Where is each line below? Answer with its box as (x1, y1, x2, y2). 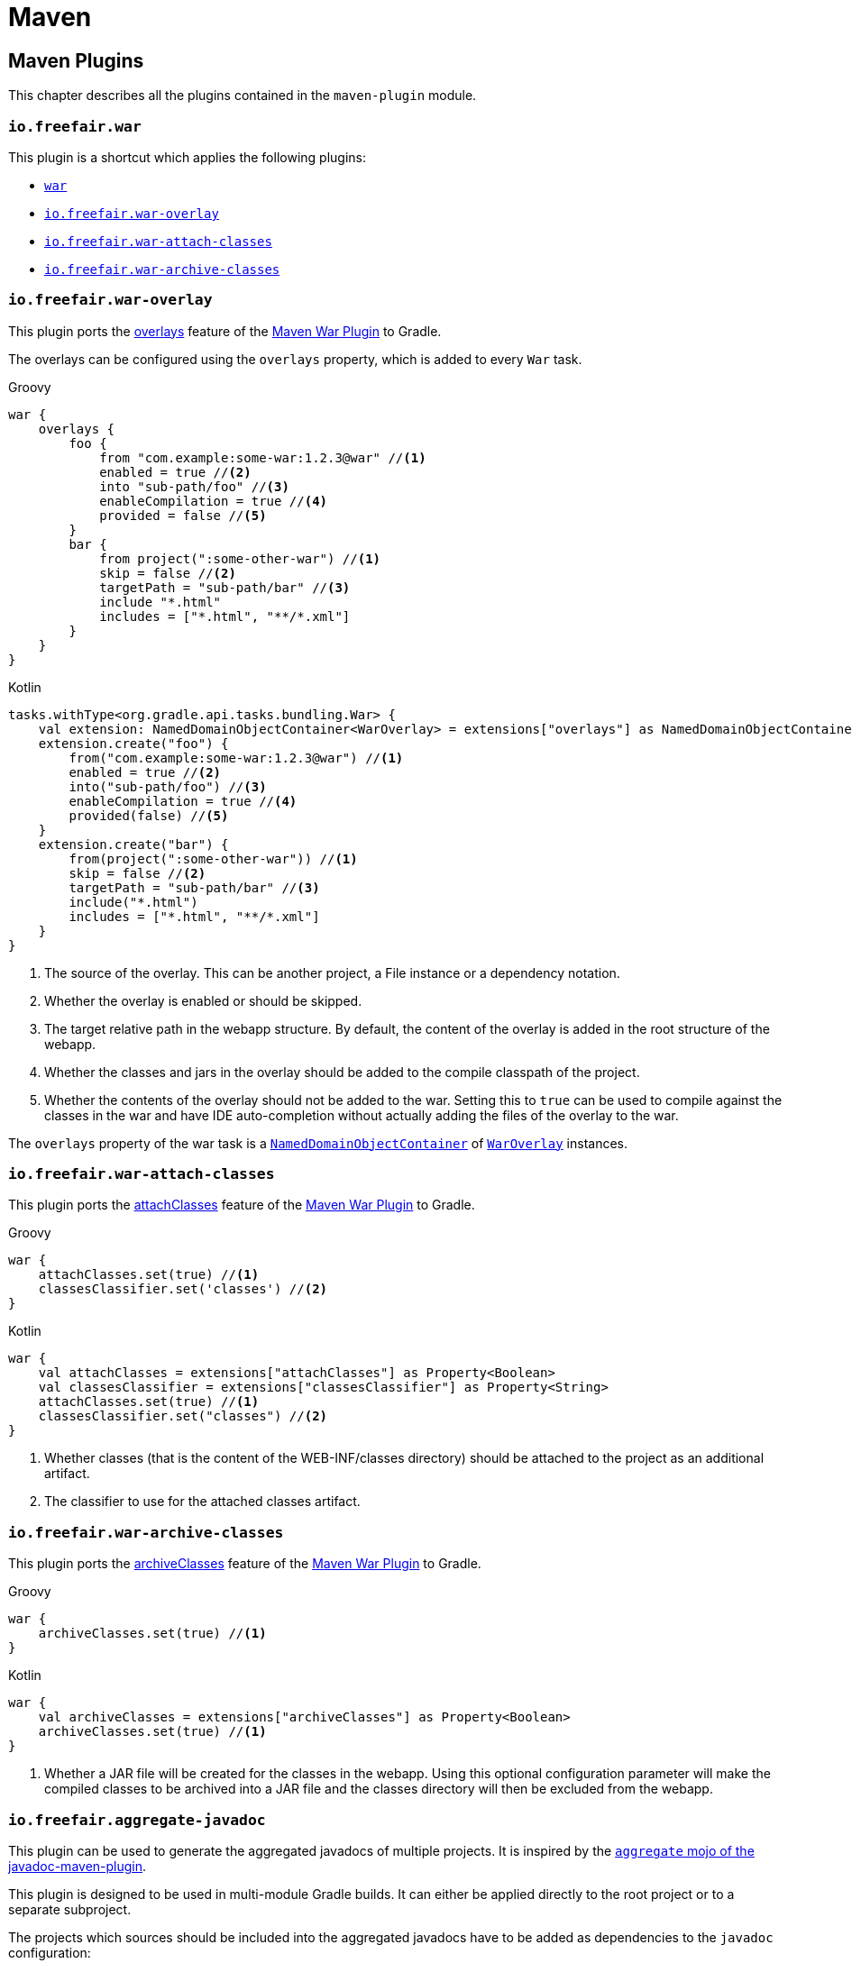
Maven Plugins (8, 49, 144, 72)
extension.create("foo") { (38, 735, 229, 751)
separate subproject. (8, 1901, 132, 1917)
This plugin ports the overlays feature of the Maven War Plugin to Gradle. (8, 323, 442, 339)
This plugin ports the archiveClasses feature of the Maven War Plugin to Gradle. (8, 1556, 481, 1572)
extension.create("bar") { (38, 836, 229, 852)
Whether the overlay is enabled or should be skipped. (44, 992, 362, 1009)
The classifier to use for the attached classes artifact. (44, 1493, 361, 1510)
